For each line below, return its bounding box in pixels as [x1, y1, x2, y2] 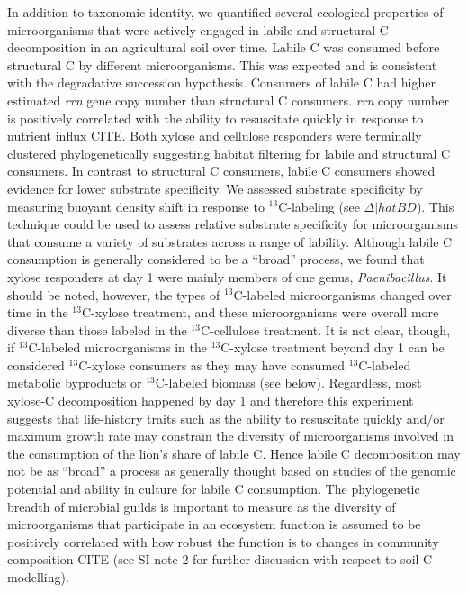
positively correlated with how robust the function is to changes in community [7, 532, 439, 551]
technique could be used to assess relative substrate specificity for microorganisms [7, 214, 459, 233]
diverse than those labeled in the [7, 320, 187, 339]
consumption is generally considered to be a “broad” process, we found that [7, 250, 425, 269]
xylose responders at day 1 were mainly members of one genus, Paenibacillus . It [7, 267, 447, 286]
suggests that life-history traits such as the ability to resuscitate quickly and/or [7, 408, 445, 427]
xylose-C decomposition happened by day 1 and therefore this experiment [7, 391, 414, 410]
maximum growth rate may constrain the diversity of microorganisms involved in [7, 426, 454, 445]
